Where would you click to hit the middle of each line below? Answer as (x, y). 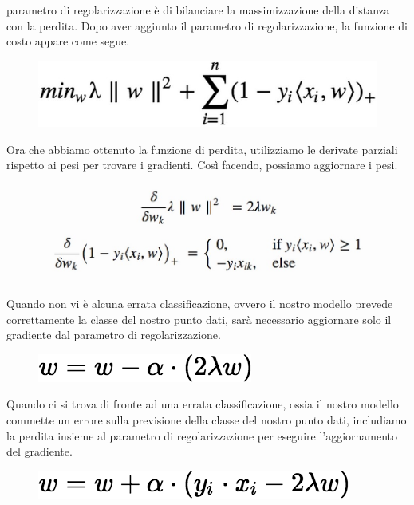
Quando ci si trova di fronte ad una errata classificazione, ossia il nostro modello (203, 404)
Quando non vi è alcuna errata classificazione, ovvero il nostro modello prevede (200, 304)
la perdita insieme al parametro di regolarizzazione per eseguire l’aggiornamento (202, 435)
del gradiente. (39, 451)
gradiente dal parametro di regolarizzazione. (114, 335)
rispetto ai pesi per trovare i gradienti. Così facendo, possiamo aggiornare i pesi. (202, 165)
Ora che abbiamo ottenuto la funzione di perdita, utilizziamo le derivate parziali (202, 149)
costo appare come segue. (68, 41)
